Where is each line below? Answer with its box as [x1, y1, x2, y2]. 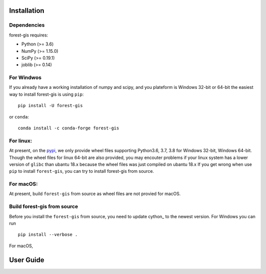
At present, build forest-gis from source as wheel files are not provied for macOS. [9, 191, 181, 197]
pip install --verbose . [18, 232, 78, 237]
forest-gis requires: [9, 32, 48, 38]
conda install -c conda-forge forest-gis [18, 125, 119, 131]
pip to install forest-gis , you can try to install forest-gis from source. [9, 168, 154, 174]
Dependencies [9, 22, 45, 29]
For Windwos [9, 74, 42, 81]
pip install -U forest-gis [18, 103, 83, 109]
